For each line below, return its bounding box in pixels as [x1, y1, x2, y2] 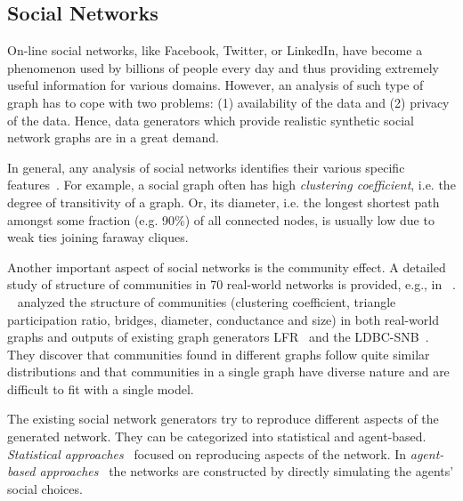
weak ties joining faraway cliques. [7, 228, 189, 246]
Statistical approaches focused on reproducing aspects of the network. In [7, 444, 407, 463]
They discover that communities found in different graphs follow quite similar [7, 344, 430, 363]
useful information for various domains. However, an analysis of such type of [7, 76, 424, 94]
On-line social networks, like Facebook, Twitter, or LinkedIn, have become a [7, 41, 423, 60]
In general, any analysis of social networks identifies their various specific [7, 158, 405, 176]
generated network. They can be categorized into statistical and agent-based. [7, 427, 426, 446]
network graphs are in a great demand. [7, 128, 219, 147]
